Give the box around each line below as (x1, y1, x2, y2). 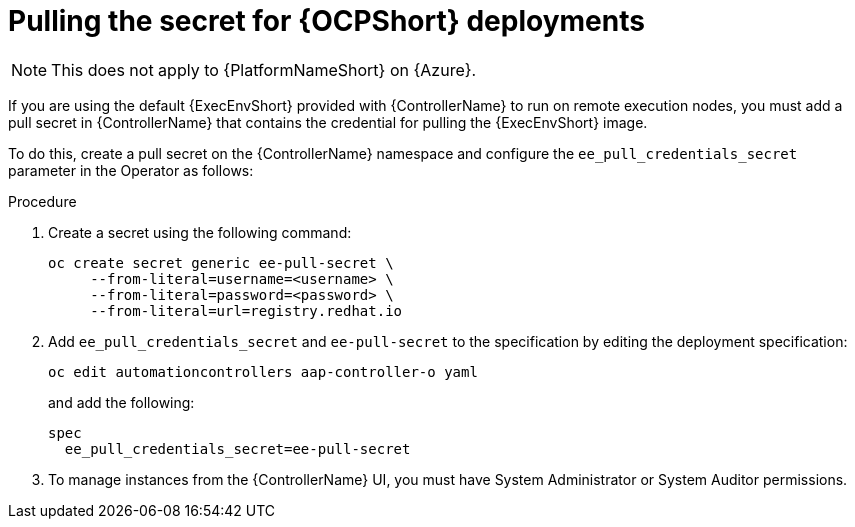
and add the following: (48, 393, 195, 411)
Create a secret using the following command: (48, 223, 352, 241)
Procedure (8, 192, 77, 210)
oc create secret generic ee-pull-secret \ (48, 254, 394, 271)
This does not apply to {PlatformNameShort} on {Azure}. (51, 59, 477, 80)
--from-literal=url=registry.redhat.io (90, 302, 403, 319)
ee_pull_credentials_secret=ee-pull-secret (64, 440, 411, 457)
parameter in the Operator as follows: (8, 161, 254, 179)
